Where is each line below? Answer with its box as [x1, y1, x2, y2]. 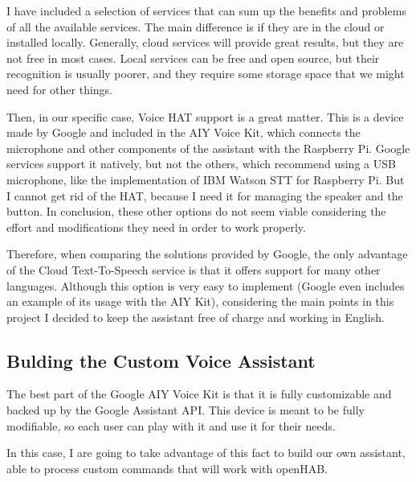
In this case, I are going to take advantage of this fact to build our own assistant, [6, 444, 406, 461]
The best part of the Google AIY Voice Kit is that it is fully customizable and [6, 385, 392, 402]
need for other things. [6, 80, 113, 97]
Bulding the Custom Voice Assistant [6, 348, 316, 373]
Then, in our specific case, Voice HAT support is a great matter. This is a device [6, 108, 404, 125]
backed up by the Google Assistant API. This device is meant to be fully [6, 402, 365, 418]
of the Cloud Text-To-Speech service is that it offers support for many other [6, 261, 381, 278]
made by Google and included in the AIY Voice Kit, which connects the [6, 124, 361, 141]
